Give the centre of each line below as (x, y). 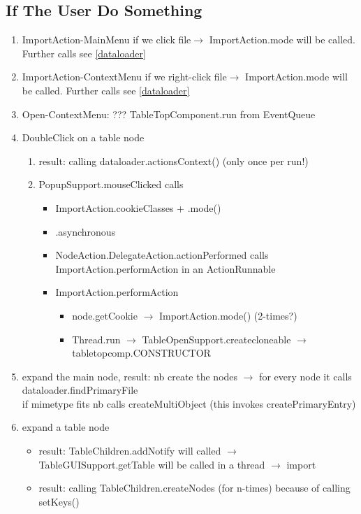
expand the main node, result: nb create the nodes (130, 376)
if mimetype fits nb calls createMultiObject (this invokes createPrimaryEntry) (189, 403)
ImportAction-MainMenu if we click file (106, 40)
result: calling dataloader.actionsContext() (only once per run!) (174, 160)
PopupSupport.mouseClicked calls (111, 184)
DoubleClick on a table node (83, 137)
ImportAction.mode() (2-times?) (228, 315)
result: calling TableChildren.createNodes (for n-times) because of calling (194, 488)
